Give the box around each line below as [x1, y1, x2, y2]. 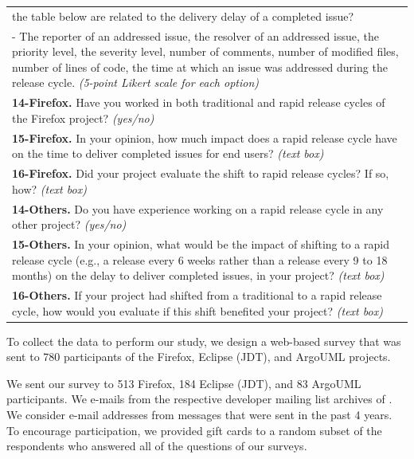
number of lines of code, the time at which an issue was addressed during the [12, 58, 388, 75]
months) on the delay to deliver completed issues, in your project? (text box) [12, 267, 385, 284]
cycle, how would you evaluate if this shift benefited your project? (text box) [12, 302, 383, 319]
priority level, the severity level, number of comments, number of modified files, [12, 43, 399, 60]
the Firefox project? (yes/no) [12, 109, 154, 126]
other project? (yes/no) [12, 216, 127, 233]
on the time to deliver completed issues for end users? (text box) [12, 145, 324, 162]
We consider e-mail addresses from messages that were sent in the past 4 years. [6, 406, 393, 423]
